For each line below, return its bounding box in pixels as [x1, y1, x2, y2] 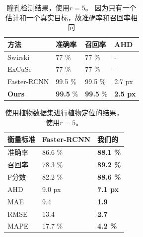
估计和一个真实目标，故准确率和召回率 [5, 12, 131, 22]
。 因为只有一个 [85, 2, 137, 12]
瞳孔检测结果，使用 [6, 2, 70, 12]
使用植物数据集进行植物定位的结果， [5, 107, 124, 118]
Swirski [7, 51, 30, 62]
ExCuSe [7, 64, 32, 74]
